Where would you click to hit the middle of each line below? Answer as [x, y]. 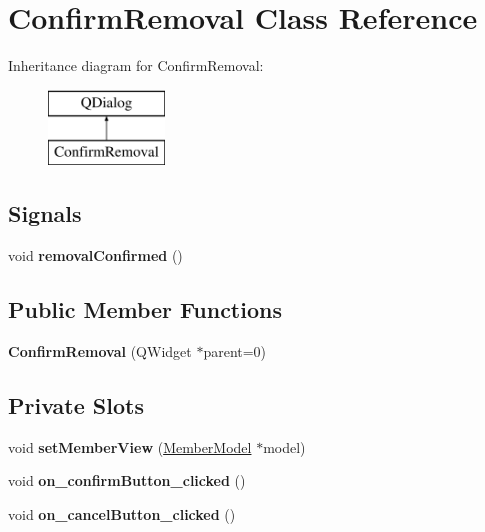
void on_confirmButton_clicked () [127, 480]
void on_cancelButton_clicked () [122, 513]
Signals [45, 213]
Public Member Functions [145, 309]
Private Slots [76, 404]
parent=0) [235, 350]
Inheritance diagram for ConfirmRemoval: [136, 65]
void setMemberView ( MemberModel [130, 446]
